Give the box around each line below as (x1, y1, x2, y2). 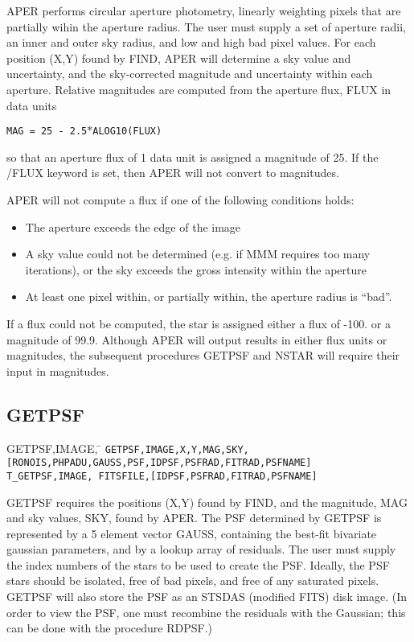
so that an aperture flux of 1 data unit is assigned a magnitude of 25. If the (6, 148, 379, 165)
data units (6, 97, 57, 113)
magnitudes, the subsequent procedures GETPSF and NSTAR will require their (6, 347, 400, 364)
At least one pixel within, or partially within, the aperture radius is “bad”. (25, 288, 392, 305)
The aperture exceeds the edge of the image (25, 218, 241, 235)
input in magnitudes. (6, 362, 109, 379)
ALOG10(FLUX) (92, 126, 162, 138)
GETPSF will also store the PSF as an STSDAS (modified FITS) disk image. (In (6, 588, 408, 605)
